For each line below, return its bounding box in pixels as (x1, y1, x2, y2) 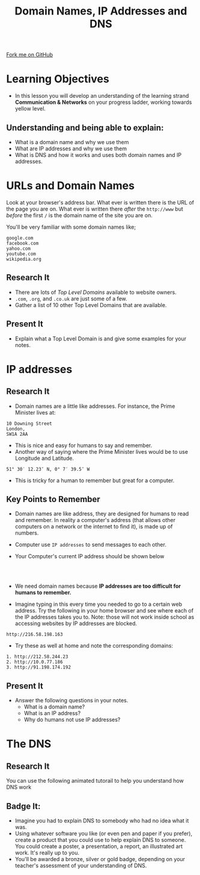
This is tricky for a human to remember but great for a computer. (14, 477, 175, 484)
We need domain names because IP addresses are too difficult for (14, 582, 181, 590)
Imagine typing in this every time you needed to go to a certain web (14, 600, 182, 608)
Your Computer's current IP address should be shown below (14, 553, 165, 560)
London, (6, 425, 26, 432)
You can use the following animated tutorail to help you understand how (6, 777, 184, 784)
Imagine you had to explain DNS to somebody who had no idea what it (14, 816, 189, 824)
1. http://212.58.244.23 (6, 654, 68, 660)
